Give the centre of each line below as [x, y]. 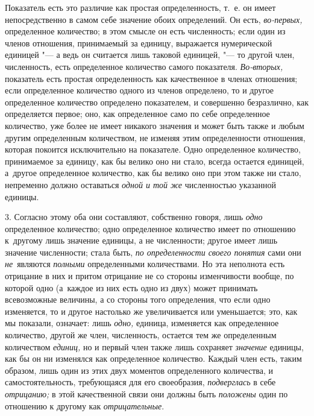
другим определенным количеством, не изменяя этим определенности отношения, [155, 137]
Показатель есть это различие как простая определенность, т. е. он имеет [140, 7]
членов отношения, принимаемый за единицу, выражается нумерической [139, 43]
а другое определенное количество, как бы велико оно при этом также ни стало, [153, 173]
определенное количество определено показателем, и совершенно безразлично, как [157, 102]
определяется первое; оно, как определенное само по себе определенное [137, 114]
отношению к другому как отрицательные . [85, 405]
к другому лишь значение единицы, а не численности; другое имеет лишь [141, 240]
